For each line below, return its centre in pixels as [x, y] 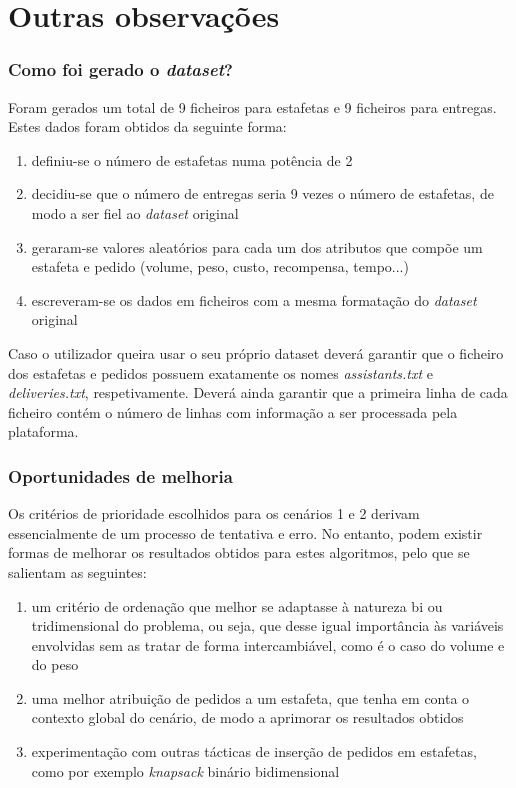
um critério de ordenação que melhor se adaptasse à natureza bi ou [237, 605]
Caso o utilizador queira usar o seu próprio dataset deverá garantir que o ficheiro [256, 352]
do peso [55, 664]
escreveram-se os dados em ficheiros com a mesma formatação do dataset [254, 299]
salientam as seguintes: [77, 571]
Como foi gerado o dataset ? [120, 69]
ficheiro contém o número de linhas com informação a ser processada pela [233, 411]
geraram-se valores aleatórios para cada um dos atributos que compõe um [257, 246]
